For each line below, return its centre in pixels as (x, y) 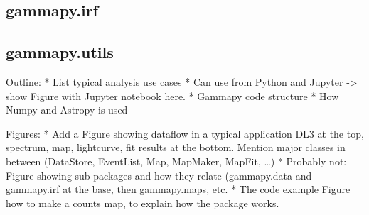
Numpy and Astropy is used (67, 110)
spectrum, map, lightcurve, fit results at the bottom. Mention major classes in (176, 147)
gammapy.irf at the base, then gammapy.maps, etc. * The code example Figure (178, 189)
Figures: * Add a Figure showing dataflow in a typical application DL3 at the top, (185, 133)
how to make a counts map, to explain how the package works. (143, 203)
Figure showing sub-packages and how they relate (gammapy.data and (159, 175)
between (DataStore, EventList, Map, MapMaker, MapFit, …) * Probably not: (176, 161)
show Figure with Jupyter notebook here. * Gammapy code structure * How (172, 95)
